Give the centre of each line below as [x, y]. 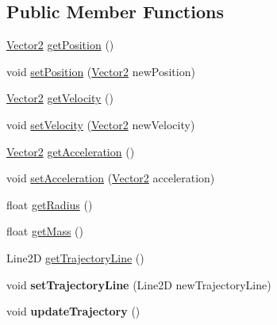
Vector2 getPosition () [60, 45]
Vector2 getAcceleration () [71, 151]
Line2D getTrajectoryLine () [75, 257]
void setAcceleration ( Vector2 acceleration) [111, 178]
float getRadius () [50, 204]
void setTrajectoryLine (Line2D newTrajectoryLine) [139, 284]
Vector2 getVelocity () [60, 98]
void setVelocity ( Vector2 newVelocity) [101, 124]
